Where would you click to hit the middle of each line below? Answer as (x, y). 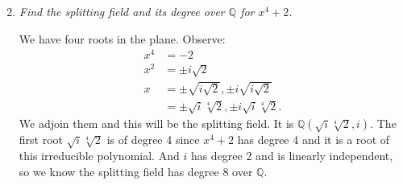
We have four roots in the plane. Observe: (122, 38)
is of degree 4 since (153, 140)
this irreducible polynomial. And (99, 156)
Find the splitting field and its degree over (122, 11)
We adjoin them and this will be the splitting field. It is (156, 123)
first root (41, 140)
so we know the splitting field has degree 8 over (136, 171)
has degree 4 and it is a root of (314, 140)
